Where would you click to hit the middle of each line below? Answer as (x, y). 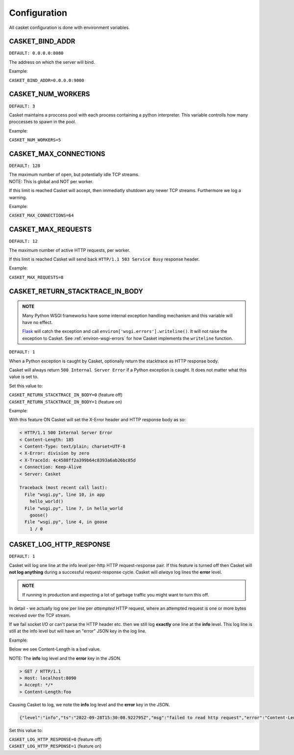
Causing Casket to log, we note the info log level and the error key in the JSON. (89, 704)
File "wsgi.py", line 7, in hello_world (74, 508)
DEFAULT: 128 (25, 166)
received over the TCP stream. (40, 615)
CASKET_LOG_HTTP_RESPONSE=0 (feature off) (56, 739)
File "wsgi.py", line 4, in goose (66, 522)
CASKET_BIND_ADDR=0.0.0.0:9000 (47, 80)
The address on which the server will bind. (52, 62)
